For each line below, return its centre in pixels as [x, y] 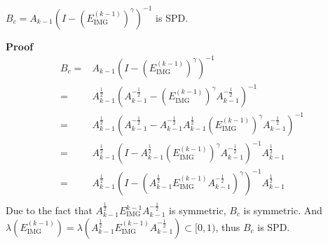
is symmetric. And [283, 210]
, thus [228, 226]
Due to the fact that [49, 210]
